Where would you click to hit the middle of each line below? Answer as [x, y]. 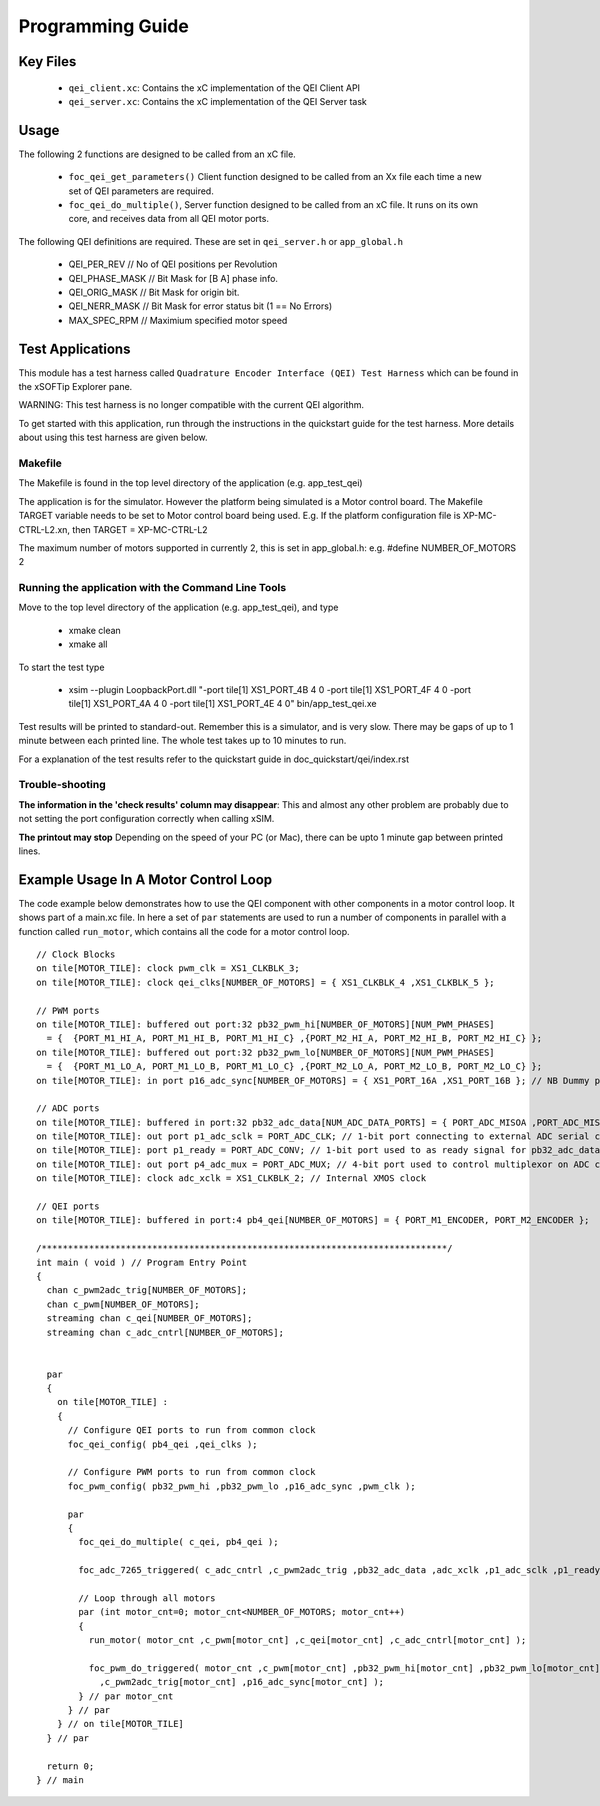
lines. [29, 851]
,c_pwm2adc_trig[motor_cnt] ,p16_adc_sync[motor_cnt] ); [242, 1682]
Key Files [47, 61]
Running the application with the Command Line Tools [152, 588]
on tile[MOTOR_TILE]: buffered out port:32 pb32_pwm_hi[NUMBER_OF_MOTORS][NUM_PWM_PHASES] [265, 1024]
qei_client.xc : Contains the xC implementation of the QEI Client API [214, 87]
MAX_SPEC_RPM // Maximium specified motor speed [178, 320]
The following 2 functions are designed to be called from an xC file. [157, 154]
